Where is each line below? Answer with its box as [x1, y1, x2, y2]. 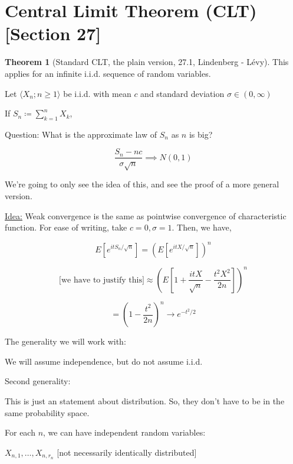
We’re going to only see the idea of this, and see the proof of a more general [5, 178, 279, 190]
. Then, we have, [172, 221, 232, 233]
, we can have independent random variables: [43, 426, 206, 439]
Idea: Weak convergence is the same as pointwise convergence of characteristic [5, 209, 287, 222]
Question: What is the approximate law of [5, 128, 157, 140]
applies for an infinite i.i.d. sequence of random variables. [5, 67, 211, 79]
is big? [189, 128, 213, 140]
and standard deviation [140, 87, 225, 99]
